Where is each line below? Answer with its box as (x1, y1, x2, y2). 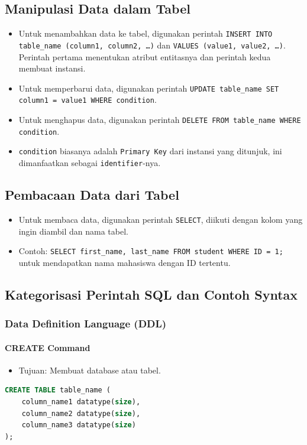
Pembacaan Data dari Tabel (5, 186, 179, 204)
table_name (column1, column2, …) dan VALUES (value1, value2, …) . (18, 38, 286, 51)
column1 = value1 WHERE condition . (18, 93, 157, 106)
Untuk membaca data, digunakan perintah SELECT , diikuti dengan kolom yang (18, 213, 303, 225)
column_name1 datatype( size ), (21, 397, 141, 406)
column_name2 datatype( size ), (21, 409, 141, 418)
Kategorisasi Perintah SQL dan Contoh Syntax (5, 285, 298, 303)
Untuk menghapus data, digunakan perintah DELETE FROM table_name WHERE (18, 113, 301, 126)
